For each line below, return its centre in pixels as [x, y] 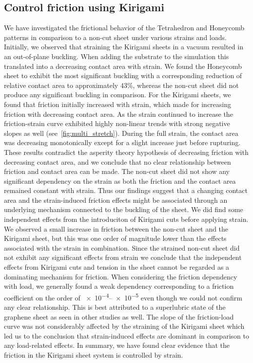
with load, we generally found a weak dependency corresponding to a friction [119, 286]
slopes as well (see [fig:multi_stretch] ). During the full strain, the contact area [121, 133]
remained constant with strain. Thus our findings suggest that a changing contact [126, 190]
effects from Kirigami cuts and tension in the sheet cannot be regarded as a [117, 267]
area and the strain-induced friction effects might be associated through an [116, 200]
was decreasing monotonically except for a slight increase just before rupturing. [122, 142]
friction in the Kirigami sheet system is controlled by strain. [94, 355]
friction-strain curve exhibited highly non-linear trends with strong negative [117, 123]
